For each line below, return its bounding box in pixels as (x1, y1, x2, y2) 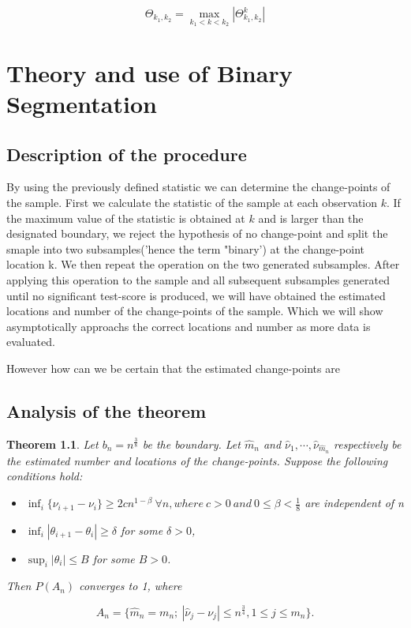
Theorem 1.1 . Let (6, 435, 99, 452)
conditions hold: (6, 468, 83, 484)
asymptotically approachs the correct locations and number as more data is (6, 318, 371, 334)
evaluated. (6, 333, 55, 350)
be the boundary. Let (142, 435, 241, 452)
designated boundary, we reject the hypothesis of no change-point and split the (6, 225, 388, 242)
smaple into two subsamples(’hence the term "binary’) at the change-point (6, 240, 364, 257)
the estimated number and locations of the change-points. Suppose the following (6, 452, 388, 468)
